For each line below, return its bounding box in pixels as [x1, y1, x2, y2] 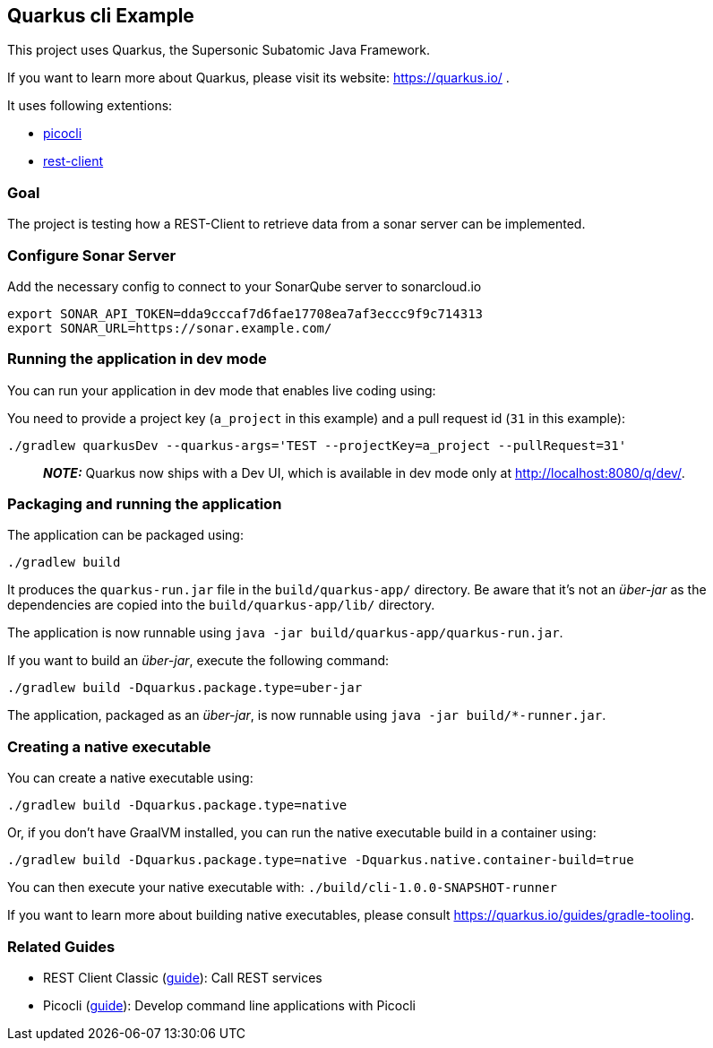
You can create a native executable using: [7, 770, 253, 786]
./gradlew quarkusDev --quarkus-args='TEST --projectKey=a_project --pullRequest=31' [7, 437, 627, 453]
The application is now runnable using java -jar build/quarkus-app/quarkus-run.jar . [7, 625, 563, 641]
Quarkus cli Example [7, 4, 194, 27]
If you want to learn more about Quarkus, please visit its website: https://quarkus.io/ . [7, 70, 510, 86]
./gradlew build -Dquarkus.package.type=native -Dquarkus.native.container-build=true [7, 853, 634, 868]
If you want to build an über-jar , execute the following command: [7, 653, 390, 669]
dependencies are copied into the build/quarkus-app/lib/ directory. [7, 597, 435, 613]
